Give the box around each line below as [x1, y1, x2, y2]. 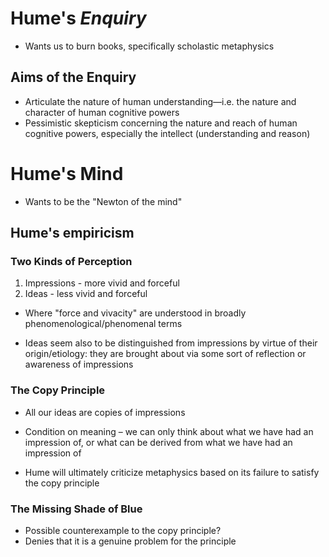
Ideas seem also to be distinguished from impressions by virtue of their [24, 337, 318, 349]
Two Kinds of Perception [10, 255, 133, 268]
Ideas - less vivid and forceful [24, 288, 148, 300]
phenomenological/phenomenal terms [24, 318, 183, 330]
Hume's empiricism [10, 225, 135, 242]
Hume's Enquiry [10, 7, 147, 30]
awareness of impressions [24, 358, 134, 371]
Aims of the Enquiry [10, 69, 137, 86]
